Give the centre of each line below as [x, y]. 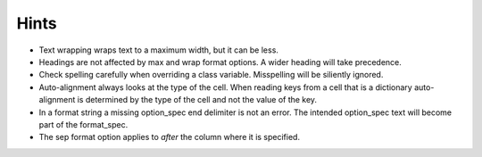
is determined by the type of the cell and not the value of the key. [197, 100]
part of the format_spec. [83, 124]
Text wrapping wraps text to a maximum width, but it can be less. [158, 50]
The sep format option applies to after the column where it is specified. [170, 137]
